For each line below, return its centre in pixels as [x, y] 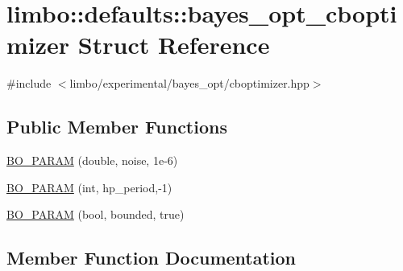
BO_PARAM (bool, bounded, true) [96, 214]
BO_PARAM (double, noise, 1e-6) [92, 160]
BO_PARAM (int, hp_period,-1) [89, 187]
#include [29, 83]
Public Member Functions [117, 127]
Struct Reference [174, 45]
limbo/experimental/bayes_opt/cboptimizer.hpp [189, 83]
